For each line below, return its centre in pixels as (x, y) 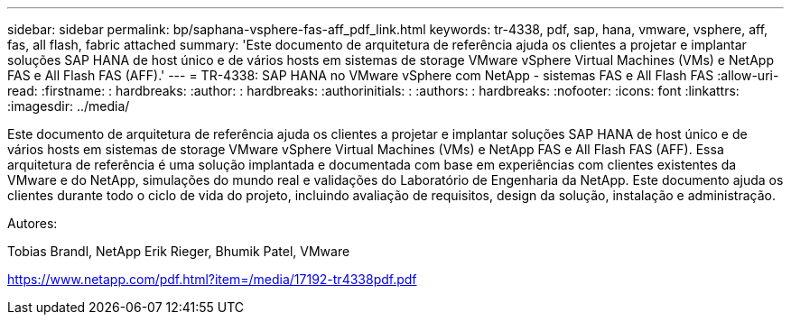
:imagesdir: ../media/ (69, 106)
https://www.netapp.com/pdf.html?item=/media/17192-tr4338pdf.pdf (212, 279)
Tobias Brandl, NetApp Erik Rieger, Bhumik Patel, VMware (179, 251)
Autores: (33, 223)
